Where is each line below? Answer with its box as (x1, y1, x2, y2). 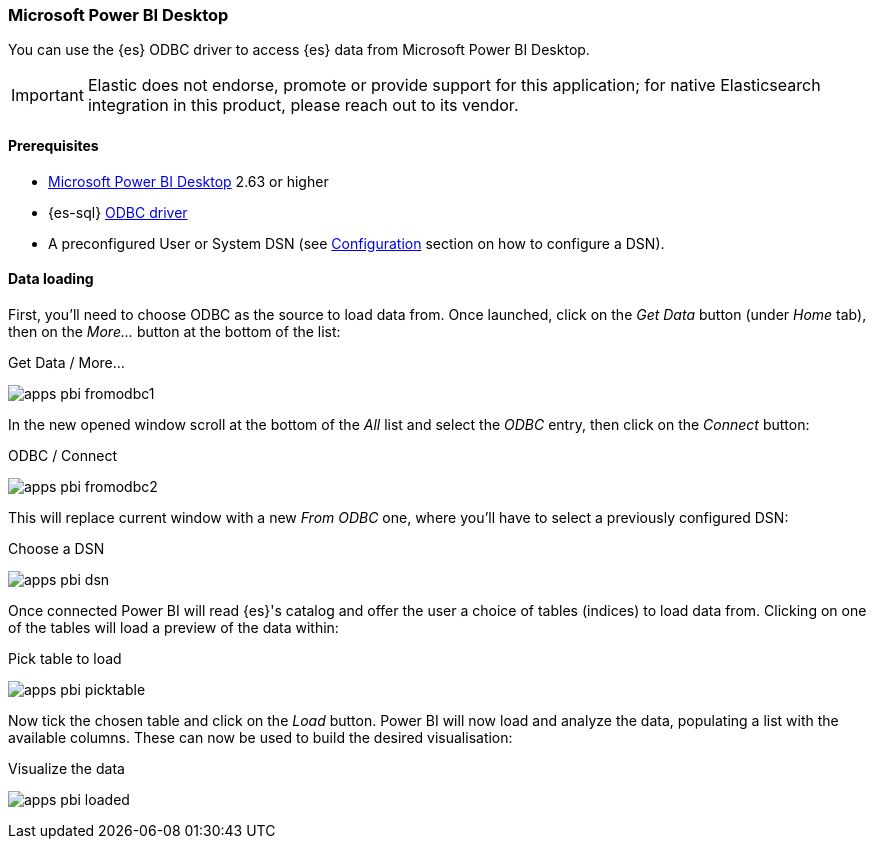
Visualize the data (8, 759, 125, 777)
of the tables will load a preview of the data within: (8, 618, 339, 636)
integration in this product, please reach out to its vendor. (87, 95, 519, 116)
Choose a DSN (8, 539, 105, 557)
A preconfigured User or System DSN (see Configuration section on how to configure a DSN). (48, 234, 665, 252)
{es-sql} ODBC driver (48, 203, 188, 221)
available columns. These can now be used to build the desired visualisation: (8, 728, 513, 746)
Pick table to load (8, 649, 122, 667)
